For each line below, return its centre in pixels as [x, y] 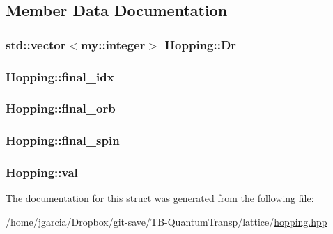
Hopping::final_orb [61, 108]
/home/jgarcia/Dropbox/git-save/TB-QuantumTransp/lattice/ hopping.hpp [166, 221]
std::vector [36, 44]
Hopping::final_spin [63, 140]
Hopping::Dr [201, 44]
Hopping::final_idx [60, 76]
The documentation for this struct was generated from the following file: [160, 198]
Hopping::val [42, 172]
